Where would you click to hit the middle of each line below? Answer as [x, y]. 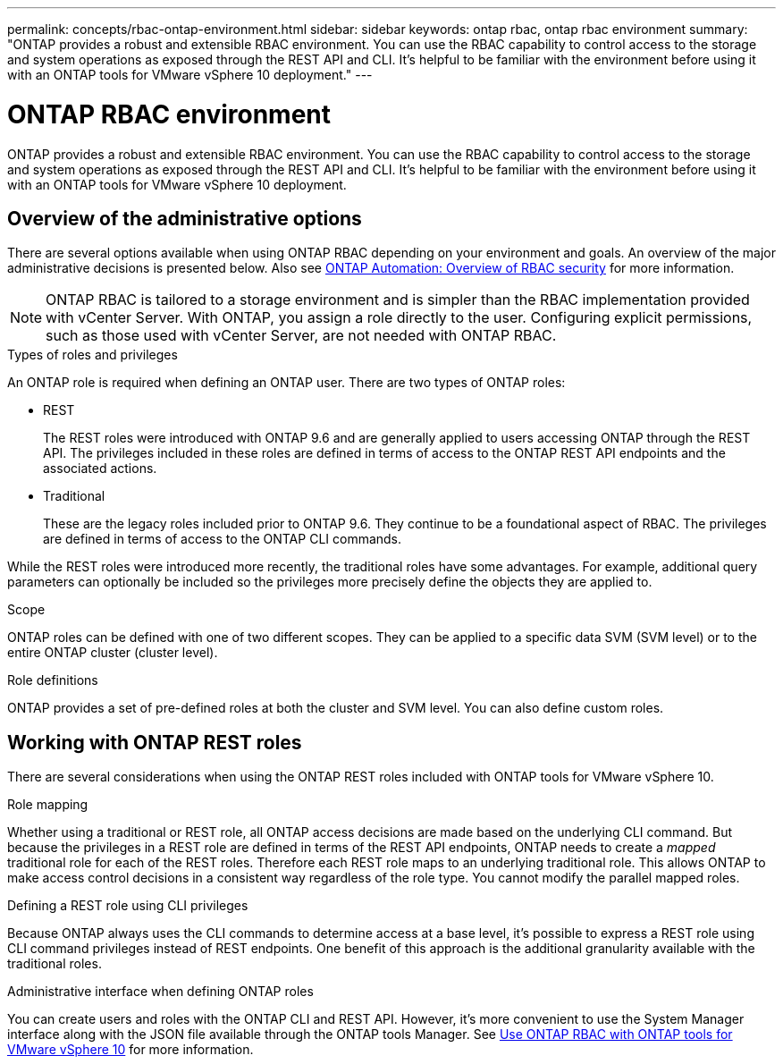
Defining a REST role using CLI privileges [128, 906]
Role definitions [53, 680]
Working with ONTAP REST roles [155, 742]
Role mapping [48, 805]
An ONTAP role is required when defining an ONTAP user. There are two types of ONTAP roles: [286, 383]
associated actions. [100, 469]
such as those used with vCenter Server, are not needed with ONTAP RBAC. [301, 336]
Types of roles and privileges [93, 355]
